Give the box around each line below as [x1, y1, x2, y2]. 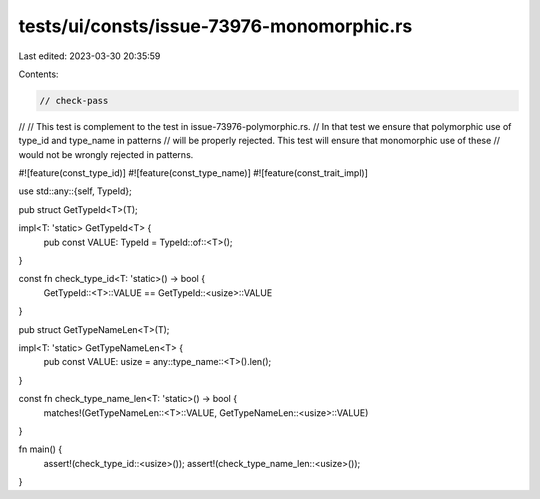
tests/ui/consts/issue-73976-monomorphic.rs [18, 15, 413, 37]
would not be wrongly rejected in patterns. [18, 148, 194, 160]
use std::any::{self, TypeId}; [18, 185, 132, 197]
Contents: [18, 68, 59, 80]
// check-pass [39, 95, 109, 106]
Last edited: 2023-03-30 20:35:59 [18, 50, 161, 62]
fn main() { [18, 443, 63, 455]
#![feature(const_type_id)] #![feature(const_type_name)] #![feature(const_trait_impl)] [18, 167, 369, 179]
